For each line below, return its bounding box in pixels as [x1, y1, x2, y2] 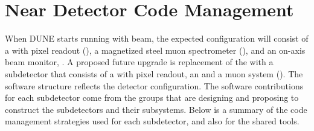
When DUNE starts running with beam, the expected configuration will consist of [5, 32, 309, 45]
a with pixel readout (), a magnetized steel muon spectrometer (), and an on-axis [5, 43, 306, 56]
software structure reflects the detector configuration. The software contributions [5, 79, 304, 92]
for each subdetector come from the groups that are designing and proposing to [5, 91, 299, 104]
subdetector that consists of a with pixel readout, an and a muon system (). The [5, 67, 303, 80]
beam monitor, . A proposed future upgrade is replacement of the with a [5, 56, 274, 68]
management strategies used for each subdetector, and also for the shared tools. [5, 115, 300, 127]
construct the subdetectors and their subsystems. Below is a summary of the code [5, 103, 307, 115]
